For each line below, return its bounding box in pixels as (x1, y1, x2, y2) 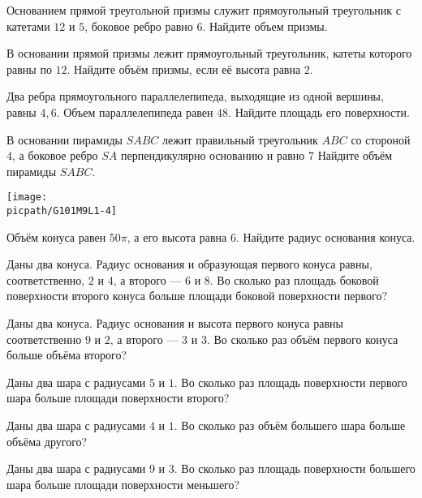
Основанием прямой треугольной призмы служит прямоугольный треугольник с (6, 2, 401, 18)
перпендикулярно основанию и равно (120, 147, 305, 164)
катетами (6, 17, 50, 34)
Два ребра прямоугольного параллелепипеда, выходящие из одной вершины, (6, 88, 384, 105)
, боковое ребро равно (84, 17, 193, 34)
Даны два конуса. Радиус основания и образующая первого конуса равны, (6, 255, 372, 273)
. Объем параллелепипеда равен (56, 103, 213, 120)
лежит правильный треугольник (161, 131, 318, 148)
